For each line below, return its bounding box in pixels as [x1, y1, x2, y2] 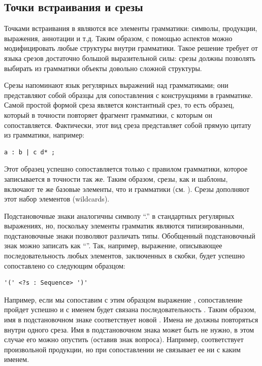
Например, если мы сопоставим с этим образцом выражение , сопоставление [4, 294, 243, 305]
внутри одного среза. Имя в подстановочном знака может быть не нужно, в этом [4, 324, 254, 335]
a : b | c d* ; [4, 148, 55, 156]
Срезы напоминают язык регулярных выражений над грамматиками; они [4, 80, 228, 90]
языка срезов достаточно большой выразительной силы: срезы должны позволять [4, 52, 255, 63]
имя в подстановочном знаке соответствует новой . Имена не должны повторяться [4, 314, 258, 325]
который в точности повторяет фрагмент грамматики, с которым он [4, 109, 212, 120]
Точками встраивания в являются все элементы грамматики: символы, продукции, [4, 23, 257, 34]
